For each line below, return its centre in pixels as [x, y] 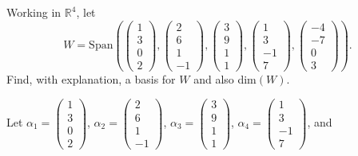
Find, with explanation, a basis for [91, 78]
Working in [34, 12]
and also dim [225, 78]
